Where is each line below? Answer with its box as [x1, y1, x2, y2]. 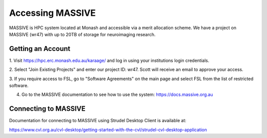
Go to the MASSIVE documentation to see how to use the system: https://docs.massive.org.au [21, 92, 213, 97]
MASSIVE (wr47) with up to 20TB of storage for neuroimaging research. [9, 31, 156, 37]
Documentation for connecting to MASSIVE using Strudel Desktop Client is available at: [9, 118, 186, 124]
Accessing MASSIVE [9, 7, 96, 18]
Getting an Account [9, 45, 71, 53]
